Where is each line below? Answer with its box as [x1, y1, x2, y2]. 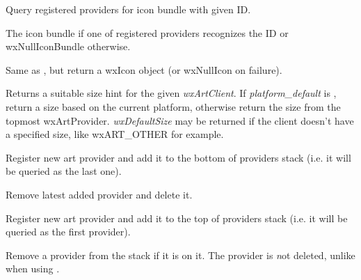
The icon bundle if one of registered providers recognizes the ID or [6, 25, 289, 40]
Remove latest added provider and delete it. [6, 187, 193, 201]
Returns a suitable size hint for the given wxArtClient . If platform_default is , [6, 86, 337, 100]
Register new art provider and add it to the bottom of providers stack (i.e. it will [6, 150, 351, 164]
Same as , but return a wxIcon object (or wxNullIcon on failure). [6, 62, 282, 77]
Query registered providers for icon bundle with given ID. [6, 2, 251, 16]
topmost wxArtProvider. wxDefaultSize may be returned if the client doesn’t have [6, 113, 354, 127]
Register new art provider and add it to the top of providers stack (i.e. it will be [6, 210, 348, 225]
